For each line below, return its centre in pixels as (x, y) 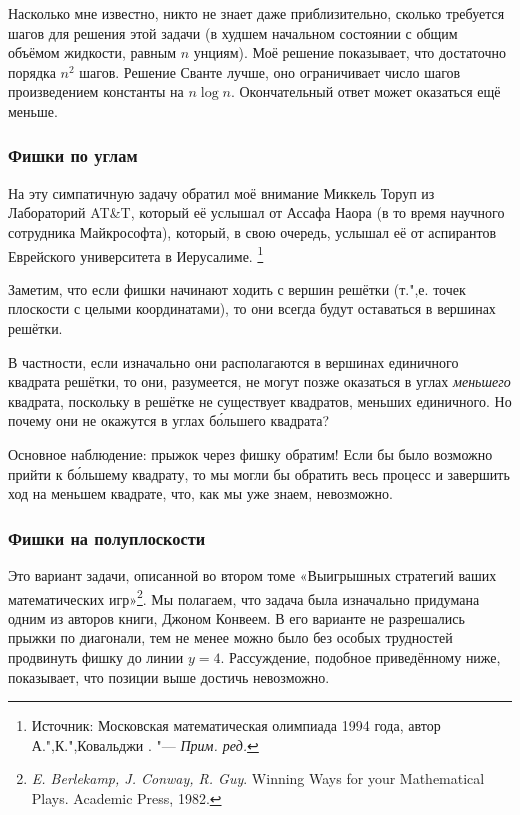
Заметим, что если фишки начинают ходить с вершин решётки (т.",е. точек (237, 288)
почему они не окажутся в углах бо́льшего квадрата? (169, 420)
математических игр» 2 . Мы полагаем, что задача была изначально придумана (244, 597)
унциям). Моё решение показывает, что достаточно (349, 52)
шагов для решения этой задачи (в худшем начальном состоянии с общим (233, 32)
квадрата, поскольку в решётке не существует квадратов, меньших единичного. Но (260, 400)
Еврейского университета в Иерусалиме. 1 (136, 254)
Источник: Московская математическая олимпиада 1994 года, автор (236, 725)
